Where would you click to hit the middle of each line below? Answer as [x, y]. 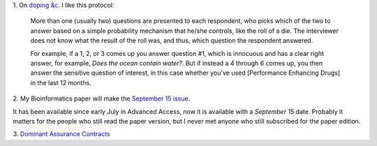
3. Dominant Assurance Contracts [62, 134]
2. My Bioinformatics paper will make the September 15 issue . [102, 98]
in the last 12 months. [61, 82]
